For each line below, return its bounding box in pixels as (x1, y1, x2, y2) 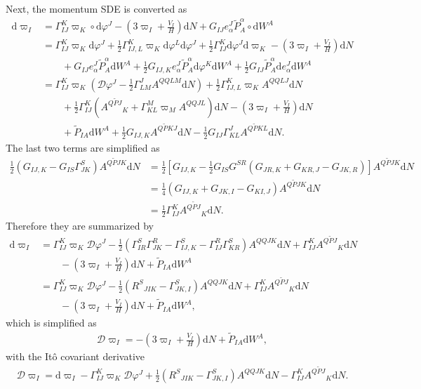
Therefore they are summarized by (6, 218, 154, 232)
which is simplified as (6, 315, 97, 330)
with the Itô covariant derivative (6, 349, 145, 364)
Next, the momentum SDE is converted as (6, 1, 187, 15)
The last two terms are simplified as (6, 140, 160, 155)
